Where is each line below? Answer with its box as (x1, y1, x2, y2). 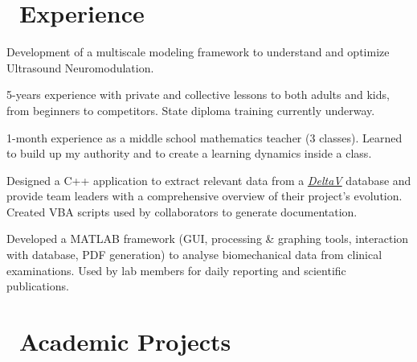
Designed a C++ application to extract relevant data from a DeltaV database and (6, 171, 411, 188)
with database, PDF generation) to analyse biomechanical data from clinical (6, 246, 382, 263)
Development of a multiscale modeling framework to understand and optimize (6, 43, 390, 60)
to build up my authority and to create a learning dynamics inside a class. (6, 145, 372, 162)
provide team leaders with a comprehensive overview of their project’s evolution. (6, 187, 403, 204)
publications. (6, 278, 69, 294)
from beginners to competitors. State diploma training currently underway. (6, 101, 375, 118)
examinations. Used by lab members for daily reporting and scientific (6, 261, 346, 278)
